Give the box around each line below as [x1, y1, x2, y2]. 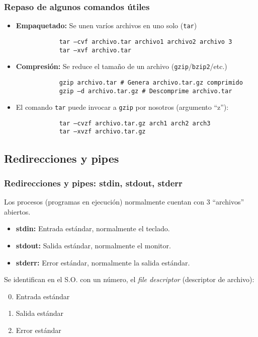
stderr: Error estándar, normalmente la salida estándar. [16, 257, 190, 267]
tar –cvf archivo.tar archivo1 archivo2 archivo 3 [59, 38, 232, 45]
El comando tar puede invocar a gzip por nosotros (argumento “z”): [16, 102, 229, 112]
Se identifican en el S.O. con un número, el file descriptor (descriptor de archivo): [4, 274, 254, 285]
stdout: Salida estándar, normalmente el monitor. [16, 240, 171, 250]
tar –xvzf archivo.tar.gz [59, 128, 146, 136]
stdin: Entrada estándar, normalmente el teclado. [16, 223, 170, 234]
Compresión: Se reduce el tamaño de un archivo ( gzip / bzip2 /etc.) [16, 61, 227, 72]
